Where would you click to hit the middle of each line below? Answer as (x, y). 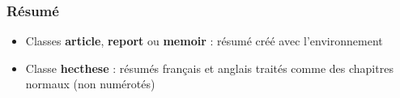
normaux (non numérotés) (90, 84)
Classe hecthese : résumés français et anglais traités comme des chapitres (209, 68)
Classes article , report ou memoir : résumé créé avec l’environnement (204, 41)
